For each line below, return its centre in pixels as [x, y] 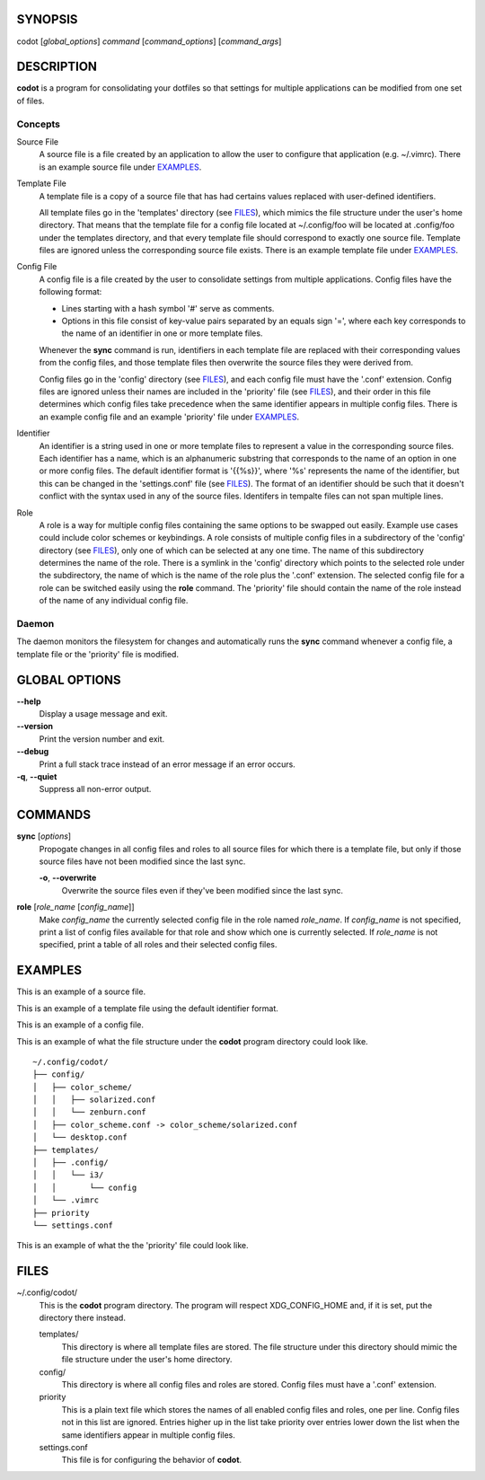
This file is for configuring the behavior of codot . [152, 1460]
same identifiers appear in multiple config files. [148, 1435]
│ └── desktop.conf [80, 1137]
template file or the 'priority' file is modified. [98, 654]
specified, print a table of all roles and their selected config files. [158, 945]
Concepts [39, 124]
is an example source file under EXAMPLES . [120, 167]
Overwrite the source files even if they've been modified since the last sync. [202, 890]
